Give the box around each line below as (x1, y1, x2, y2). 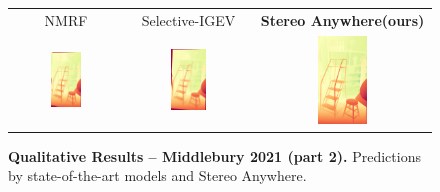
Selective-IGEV (141, 9, 236, 30)
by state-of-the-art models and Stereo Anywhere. (8, 165, 307, 186)
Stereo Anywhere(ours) (260, 9, 425, 30)
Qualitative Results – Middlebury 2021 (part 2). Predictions (8, 145, 421, 166)
